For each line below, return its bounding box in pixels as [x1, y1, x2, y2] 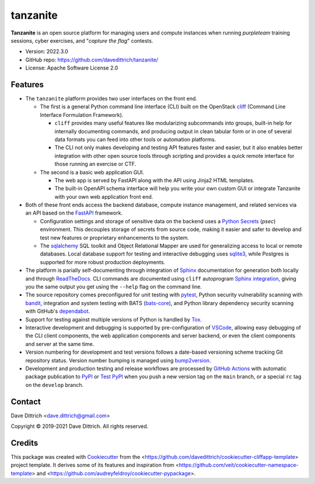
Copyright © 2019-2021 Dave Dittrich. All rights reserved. [10, 423, 149, 430]
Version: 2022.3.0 [25, 48, 68, 55]
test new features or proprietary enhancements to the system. [40, 234, 190, 241]
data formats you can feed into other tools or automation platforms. [54, 136, 216, 143]
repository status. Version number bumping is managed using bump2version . [25, 357, 211, 364]
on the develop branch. [25, 381, 84, 388]
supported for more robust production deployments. [40, 258, 166, 265]
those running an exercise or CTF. [54, 161, 136, 168]
